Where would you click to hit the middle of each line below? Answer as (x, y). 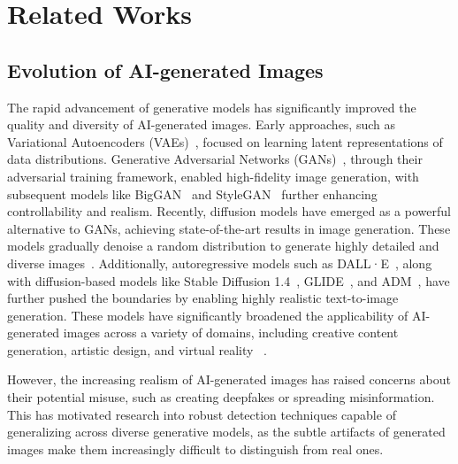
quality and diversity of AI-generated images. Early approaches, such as (202, 124)
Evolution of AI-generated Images (165, 70)
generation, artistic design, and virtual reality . (137, 349)
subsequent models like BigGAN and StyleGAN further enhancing (192, 193)
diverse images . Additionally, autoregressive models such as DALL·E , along (220, 263)
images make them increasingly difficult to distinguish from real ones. (195, 449)
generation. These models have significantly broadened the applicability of (208, 315)
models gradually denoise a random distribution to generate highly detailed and (223, 246)
